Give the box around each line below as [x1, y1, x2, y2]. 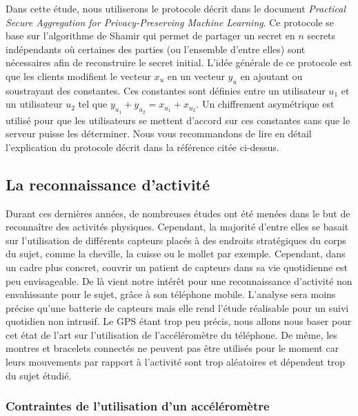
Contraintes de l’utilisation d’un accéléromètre [6, 397, 270, 415]
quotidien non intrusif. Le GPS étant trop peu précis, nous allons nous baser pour [6, 314, 352, 328]
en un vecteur [167, 68, 225, 83]
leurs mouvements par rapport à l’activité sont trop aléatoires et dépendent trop [6, 355, 346, 369]
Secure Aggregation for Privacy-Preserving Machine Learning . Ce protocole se [6, 14, 335, 29]
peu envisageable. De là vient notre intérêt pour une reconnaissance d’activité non [6, 273, 352, 288]
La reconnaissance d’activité [6, 173, 210, 195]
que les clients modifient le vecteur [6, 68, 151, 83]
